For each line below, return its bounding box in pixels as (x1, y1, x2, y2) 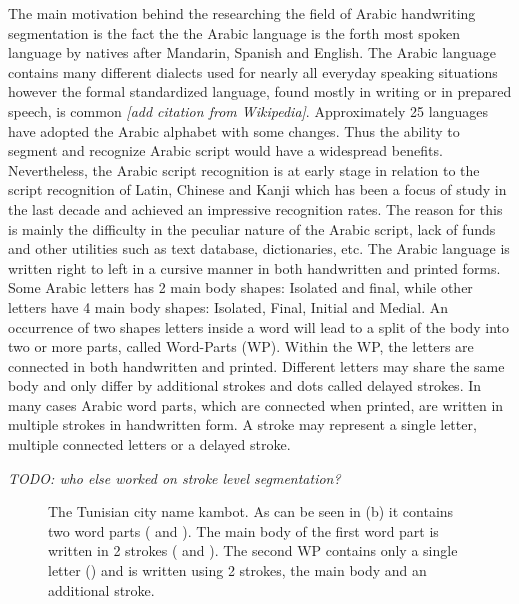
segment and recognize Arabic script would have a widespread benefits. (8, 140, 443, 161)
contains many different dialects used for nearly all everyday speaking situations (8, 61, 498, 82)
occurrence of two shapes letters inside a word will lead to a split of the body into (8, 316, 510, 337)
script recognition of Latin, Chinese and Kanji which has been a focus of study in (8, 179, 507, 200)
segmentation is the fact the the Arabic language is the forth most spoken (8, 22, 460, 43)
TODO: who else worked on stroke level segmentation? (8, 467, 341, 488)
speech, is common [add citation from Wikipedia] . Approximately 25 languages (8, 100, 488, 121)
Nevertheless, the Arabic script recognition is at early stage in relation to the (8, 159, 480, 180)
